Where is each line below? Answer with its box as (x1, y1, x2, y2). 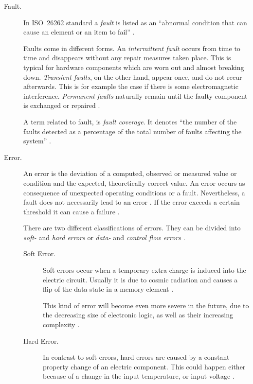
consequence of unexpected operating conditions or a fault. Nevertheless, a (23, 187, 245, 197)
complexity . (43, 319, 80, 330)
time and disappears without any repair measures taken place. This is (23, 52, 231, 63)
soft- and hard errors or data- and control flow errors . (23, 232, 185, 242)
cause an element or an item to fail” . (23, 27, 135, 37)
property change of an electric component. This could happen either (43, 361, 246, 371)
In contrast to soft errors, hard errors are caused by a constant (43, 352, 230, 362)
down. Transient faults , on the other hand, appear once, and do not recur (23, 71, 242, 82)
